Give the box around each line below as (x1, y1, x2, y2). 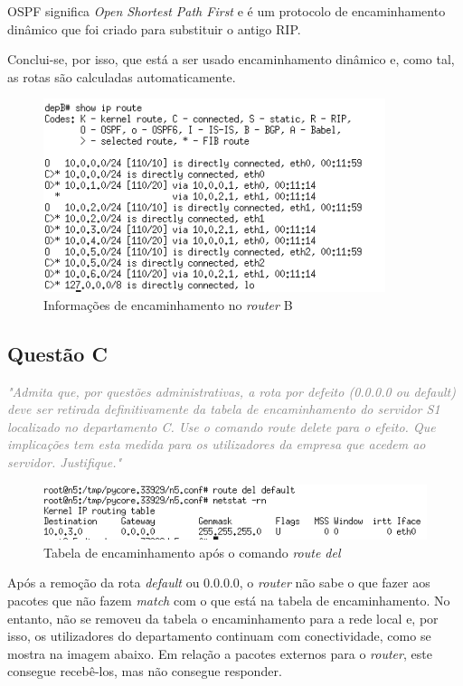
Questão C (7, 339, 108, 367)
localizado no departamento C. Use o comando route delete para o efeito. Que (7, 417, 436, 436)
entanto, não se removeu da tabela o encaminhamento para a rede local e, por (7, 608, 439, 627)
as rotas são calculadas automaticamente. (7, 67, 236, 86)
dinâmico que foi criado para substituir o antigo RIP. (7, 19, 301, 38)
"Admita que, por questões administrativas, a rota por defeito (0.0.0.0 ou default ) (7, 381, 456, 400)
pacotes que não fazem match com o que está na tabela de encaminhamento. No (7, 590, 450, 609)
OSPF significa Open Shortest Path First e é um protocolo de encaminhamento (7, 2, 446, 20)
